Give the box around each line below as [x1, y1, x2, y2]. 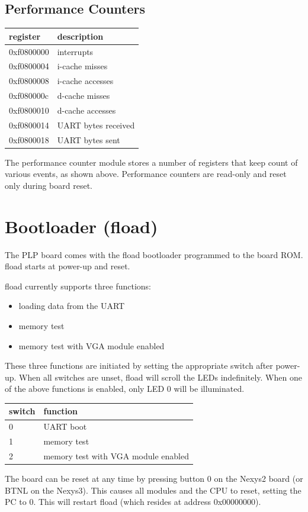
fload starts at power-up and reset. [5, 260, 130, 272]
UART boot [43, 420, 87, 433]
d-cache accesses [57, 104, 116, 116]
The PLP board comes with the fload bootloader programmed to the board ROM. [5, 248, 303, 260]
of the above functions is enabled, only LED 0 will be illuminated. [5, 382, 245, 395]
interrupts [57, 45, 94, 57]
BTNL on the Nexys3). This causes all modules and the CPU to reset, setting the [5, 484, 301, 496]
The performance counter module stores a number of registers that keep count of [5, 156, 298, 168]
